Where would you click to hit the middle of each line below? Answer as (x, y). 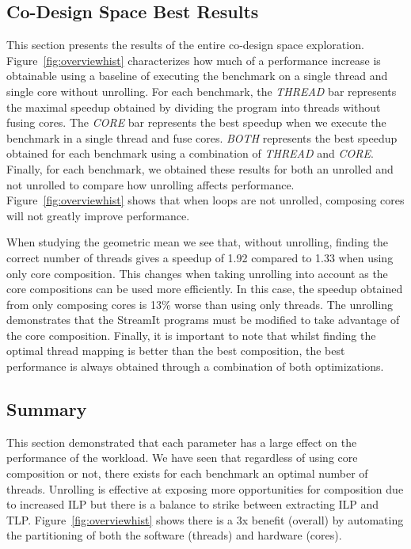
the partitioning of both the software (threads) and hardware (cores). (174, 535)
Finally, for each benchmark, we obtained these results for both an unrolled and (200, 168)
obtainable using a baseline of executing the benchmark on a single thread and (197, 76)
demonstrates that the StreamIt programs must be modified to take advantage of (203, 320)
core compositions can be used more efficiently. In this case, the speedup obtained (205, 289)
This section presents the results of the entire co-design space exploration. (185, 45)
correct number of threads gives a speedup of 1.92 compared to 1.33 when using (200, 257)
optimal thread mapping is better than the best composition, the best (176, 351)
